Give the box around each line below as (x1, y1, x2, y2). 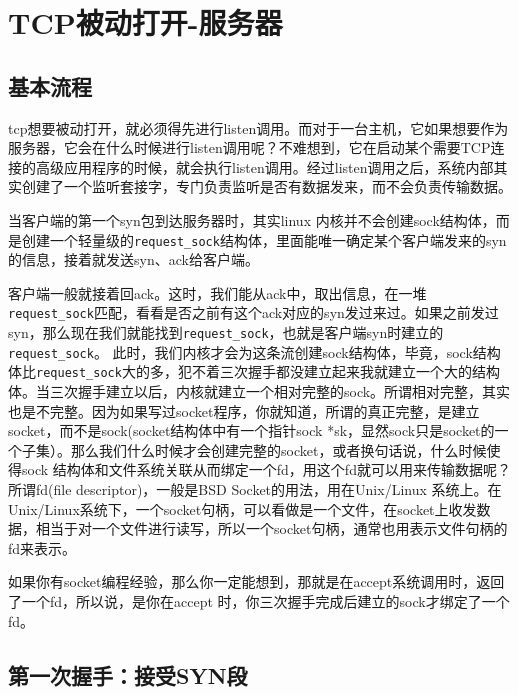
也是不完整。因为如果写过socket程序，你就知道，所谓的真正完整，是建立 (8, 400, 480, 421)
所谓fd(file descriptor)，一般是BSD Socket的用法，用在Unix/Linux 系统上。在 (8, 478, 502, 499)
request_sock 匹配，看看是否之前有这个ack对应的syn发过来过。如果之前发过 (8, 302, 499, 323)
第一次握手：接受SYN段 (8, 659, 248, 690)
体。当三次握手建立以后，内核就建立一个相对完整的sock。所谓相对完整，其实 (8, 381, 511, 402)
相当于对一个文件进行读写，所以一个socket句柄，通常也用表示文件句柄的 (35, 518, 508, 539)
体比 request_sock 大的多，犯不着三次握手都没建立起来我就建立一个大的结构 (8, 361, 500, 382)
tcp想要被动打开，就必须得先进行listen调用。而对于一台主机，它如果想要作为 (8, 117, 509, 138)
